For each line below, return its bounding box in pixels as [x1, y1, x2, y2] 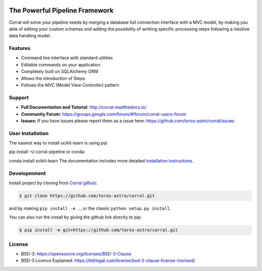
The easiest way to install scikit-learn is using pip [9, 140, 108, 146]
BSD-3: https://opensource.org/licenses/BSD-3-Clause [21, 251, 131, 257]
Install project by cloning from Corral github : [9, 180, 98, 186]
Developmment [9, 170, 46, 176]
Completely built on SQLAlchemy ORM [21, 68, 98, 75]
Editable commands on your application [21, 62, 100, 67]
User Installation [9, 130, 49, 137]
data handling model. [9, 33, 51, 39]
